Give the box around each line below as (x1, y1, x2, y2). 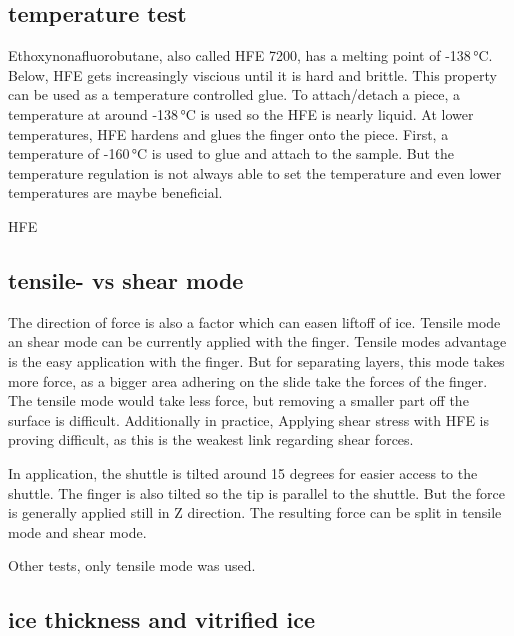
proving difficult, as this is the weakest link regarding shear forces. (8, 429, 414, 450)
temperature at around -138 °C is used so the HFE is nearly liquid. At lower (8, 103, 474, 124)
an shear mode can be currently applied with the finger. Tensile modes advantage (8, 331, 507, 352)
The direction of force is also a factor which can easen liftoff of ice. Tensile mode (8, 311, 501, 332)
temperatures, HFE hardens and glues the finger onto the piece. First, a (8, 123, 449, 144)
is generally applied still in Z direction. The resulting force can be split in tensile (8, 502, 502, 523)
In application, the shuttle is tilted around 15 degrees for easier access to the (8, 462, 478, 483)
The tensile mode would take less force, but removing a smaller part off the (8, 390, 469, 411)
